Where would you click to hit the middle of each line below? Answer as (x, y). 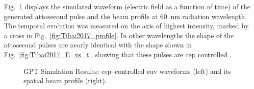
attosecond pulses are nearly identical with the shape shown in (98, 45)
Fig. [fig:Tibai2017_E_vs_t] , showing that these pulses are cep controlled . (118, 54)
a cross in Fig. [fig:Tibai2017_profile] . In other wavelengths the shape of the (119, 35)
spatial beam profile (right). (65, 80)
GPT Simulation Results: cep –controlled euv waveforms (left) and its (127, 71)
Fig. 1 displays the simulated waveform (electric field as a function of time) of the (127, 6)
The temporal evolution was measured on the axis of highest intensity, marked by (127, 26)
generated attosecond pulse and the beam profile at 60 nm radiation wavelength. (126, 16)
